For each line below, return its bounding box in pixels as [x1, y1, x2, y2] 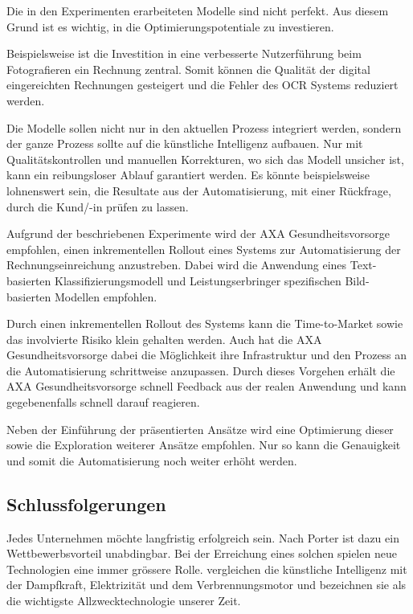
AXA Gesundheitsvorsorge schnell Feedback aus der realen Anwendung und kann [6, 378, 407, 395]
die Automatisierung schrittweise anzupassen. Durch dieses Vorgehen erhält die [6, 362, 395, 379]
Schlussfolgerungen [6, 491, 166, 516]
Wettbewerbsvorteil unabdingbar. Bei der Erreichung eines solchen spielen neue [6, 545, 397, 562]
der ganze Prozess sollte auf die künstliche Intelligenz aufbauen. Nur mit [6, 135, 363, 152]
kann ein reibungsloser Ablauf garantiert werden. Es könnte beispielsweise [6, 166, 370, 183]
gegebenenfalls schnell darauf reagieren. [6, 394, 200, 411]
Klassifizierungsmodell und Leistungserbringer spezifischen [55, 272, 341, 289]
